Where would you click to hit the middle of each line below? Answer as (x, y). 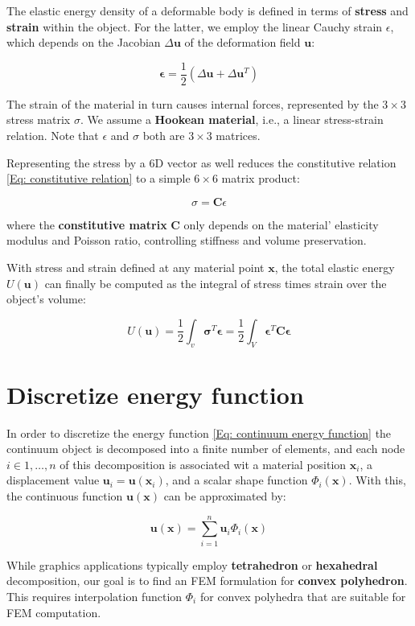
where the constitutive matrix (87, 224)
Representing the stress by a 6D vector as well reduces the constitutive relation (201, 162)
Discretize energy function (155, 394)
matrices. (238, 136)
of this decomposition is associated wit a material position (203, 464)
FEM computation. (54, 612)
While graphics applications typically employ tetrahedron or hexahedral (192, 564)
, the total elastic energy (335, 267)
